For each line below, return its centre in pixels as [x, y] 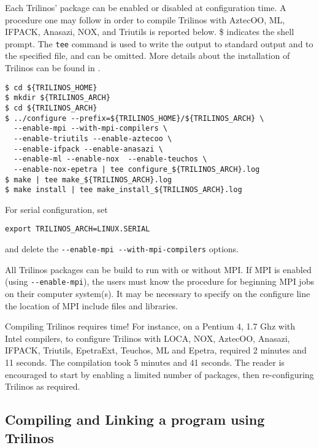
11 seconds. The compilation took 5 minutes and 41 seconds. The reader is [145, 362]
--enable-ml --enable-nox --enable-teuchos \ [110, 159]
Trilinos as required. [43, 386]
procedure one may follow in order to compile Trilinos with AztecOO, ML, [145, 19]
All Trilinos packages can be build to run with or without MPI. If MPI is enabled [158, 269]
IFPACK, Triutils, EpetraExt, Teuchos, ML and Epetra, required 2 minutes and [156, 350]
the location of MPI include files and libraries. [92, 305]
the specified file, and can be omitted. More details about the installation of [148, 56]
